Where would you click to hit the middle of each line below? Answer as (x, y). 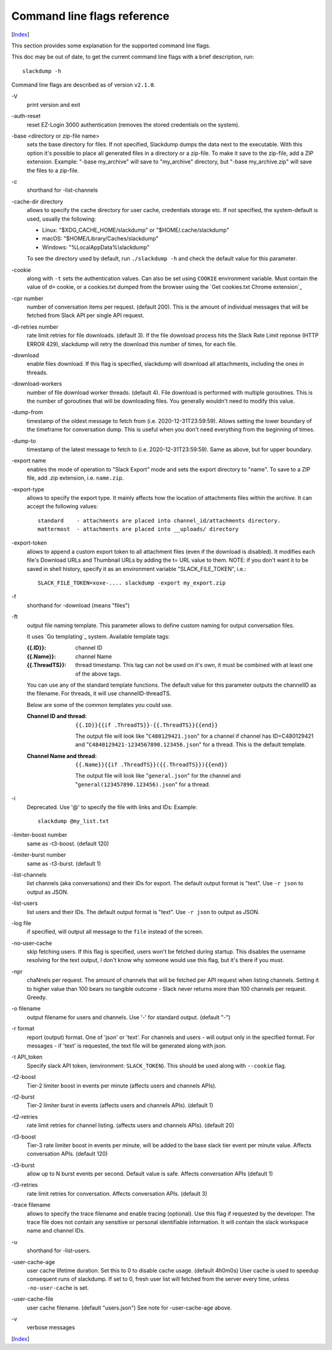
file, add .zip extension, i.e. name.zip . (75, 478)
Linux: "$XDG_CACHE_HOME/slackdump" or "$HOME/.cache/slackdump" (136, 230)
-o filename (26, 1009)
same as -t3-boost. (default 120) (68, 843)
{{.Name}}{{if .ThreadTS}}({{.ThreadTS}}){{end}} (152, 765)
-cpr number (28, 298)
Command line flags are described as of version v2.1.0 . (84, 85)
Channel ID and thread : (57, 716)
